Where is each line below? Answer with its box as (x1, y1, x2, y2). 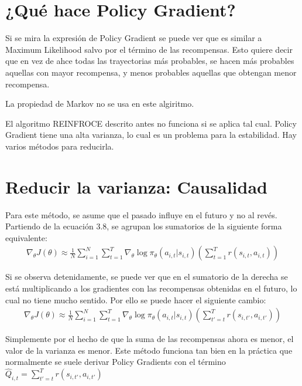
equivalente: (5, 231, 47, 243)
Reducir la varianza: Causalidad (5, 174, 267, 198)
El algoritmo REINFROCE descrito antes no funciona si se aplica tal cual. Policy (5, 117, 297, 129)
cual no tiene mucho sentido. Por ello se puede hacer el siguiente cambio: (5, 293, 266, 306)
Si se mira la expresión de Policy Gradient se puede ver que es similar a (5, 32, 262, 44)
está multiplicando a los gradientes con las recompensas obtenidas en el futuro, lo (5, 282, 297, 294)
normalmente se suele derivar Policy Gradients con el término (5, 355, 226, 368)
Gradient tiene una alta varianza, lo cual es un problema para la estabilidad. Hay (5, 128, 297, 141)
